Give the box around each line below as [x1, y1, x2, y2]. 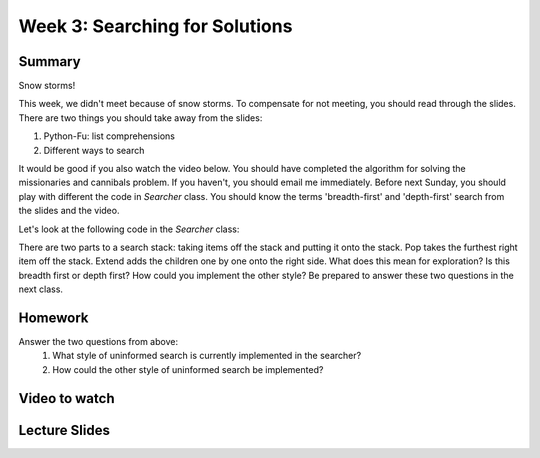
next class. [18, 283, 64, 295]
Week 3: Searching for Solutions [18, 15, 293, 37]
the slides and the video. [18, 205, 120, 217]
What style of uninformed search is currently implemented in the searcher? [52, 350, 362, 362]
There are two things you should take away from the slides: [18, 111, 263, 124]
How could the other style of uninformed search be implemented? [52, 363, 324, 375]
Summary [18, 53, 81, 70]
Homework [18, 309, 89, 326]
